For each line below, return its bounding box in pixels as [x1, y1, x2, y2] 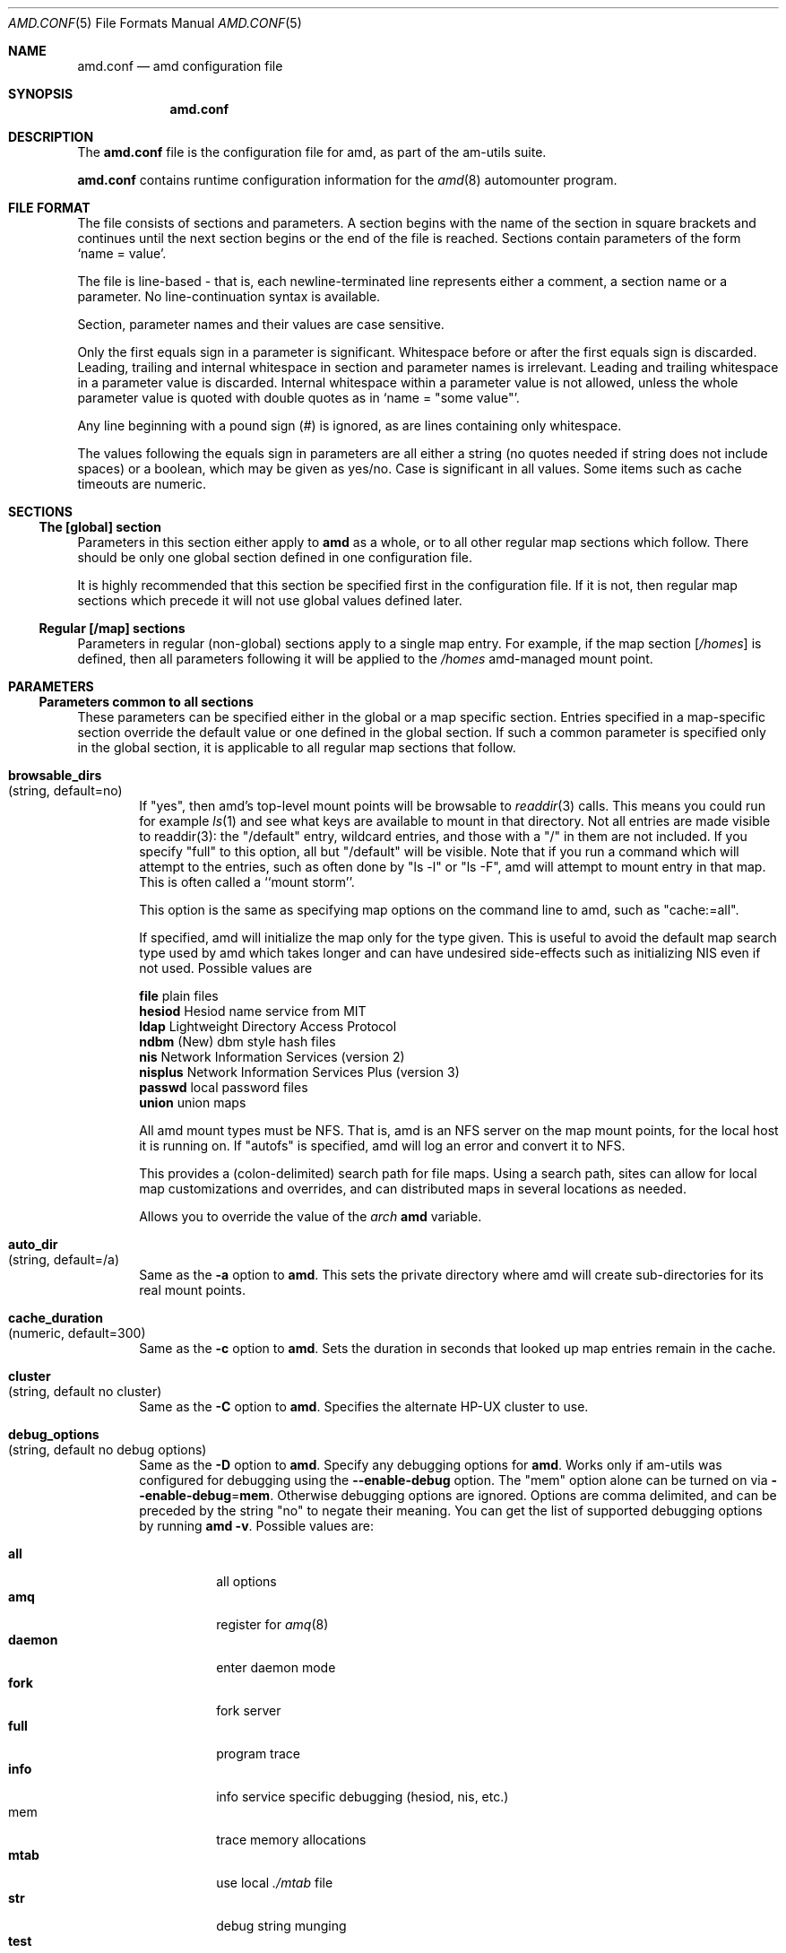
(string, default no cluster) [8, 1384, 162, 1399]
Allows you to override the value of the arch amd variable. [139, 1209, 482, 1224]
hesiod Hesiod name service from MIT [139, 1003, 367, 1019]
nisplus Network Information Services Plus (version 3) [139, 1064, 460, 1080]
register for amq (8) [216, 1617, 329, 1632]
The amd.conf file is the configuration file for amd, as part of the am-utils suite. [77, 144, 547, 160]
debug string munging [216, 1918, 347, 1933]
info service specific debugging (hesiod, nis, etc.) [216, 1789, 509, 1804]
